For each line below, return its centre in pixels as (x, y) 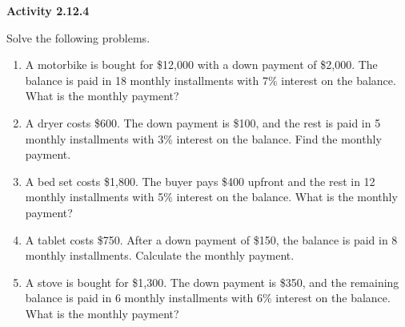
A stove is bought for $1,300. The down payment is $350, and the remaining (212, 282)
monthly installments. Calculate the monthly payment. (160, 255)
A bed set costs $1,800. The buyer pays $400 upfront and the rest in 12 (200, 181)
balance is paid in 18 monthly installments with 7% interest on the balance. (211, 80)
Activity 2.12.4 (48, 10)
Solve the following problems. (78, 37)
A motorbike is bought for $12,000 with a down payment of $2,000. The (201, 65)
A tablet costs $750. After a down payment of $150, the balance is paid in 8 (211, 239)
